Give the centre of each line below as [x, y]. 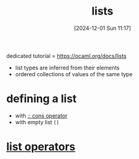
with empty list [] [37, 122]
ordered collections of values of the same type [74, 74]
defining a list [42, 99]
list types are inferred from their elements [67, 68]
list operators [41, 147]
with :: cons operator [41, 115]
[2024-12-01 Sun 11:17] [102, 28]
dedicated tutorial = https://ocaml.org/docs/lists [66, 55]
